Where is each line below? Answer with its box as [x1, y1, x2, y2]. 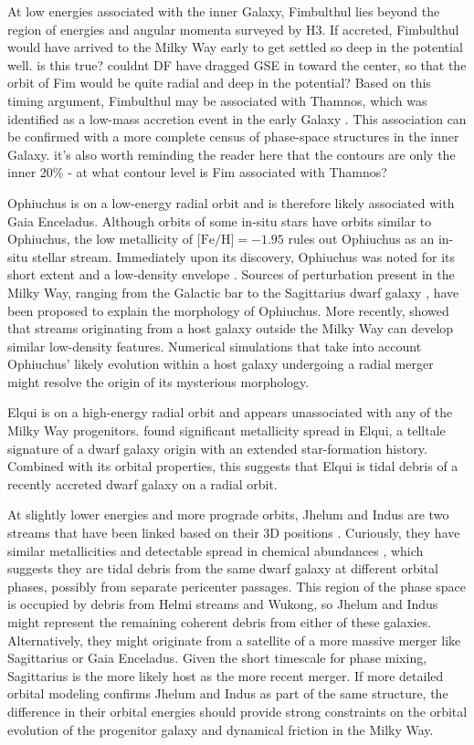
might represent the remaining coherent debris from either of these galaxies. [7, 613, 432, 631]
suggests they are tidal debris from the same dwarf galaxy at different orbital [7, 559, 438, 578]
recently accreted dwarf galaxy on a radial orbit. [7, 474, 278, 493]
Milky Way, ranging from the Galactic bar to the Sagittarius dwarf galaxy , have [7, 282, 459, 301]
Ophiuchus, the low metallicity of [7, 229, 194, 248]
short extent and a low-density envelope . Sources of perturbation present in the [7, 265, 455, 284]
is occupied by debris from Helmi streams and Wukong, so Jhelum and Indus [7, 594, 438, 614]
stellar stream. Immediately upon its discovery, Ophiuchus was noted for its [32, 247, 455, 266]
